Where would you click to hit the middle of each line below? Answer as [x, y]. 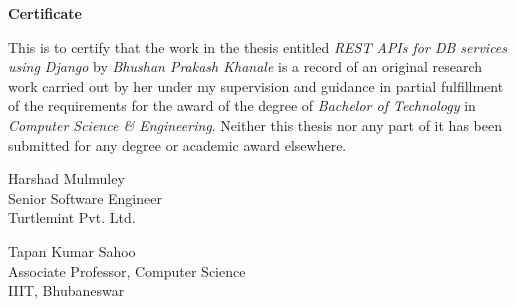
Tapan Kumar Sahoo [72, 250]
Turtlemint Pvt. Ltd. [72, 217]
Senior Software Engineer [85, 197]
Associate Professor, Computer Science [127, 270]
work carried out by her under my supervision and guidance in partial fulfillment [256, 85]
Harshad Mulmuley [66, 178]
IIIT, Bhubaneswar [66, 290]
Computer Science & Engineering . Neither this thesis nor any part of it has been [255, 124]
